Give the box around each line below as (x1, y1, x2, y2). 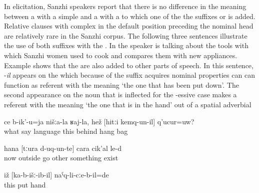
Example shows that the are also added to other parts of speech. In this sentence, (4, 60, 253, 70)
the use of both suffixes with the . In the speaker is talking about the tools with (4, 40, 248, 51)
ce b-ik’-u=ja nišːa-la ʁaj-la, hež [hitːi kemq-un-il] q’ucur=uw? (4, 116, 194, 126)
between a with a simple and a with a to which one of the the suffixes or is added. (4, 11, 255, 21)
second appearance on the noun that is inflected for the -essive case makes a (4, 89, 237, 100)
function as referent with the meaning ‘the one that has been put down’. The (4, 79, 239, 90)
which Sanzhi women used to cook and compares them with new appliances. (4, 50, 237, 60)
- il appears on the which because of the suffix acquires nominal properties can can (4, 70, 255, 80)
